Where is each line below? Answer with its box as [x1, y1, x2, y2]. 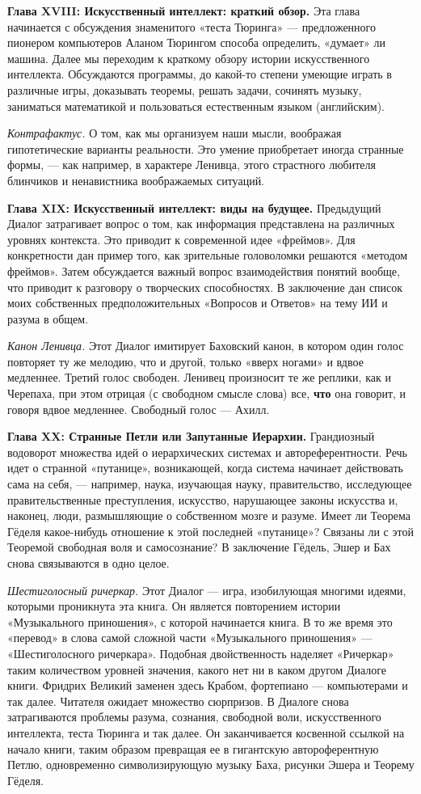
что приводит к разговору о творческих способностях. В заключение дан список [7, 278, 403, 295]
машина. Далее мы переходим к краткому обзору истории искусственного [7, 49, 370, 66]
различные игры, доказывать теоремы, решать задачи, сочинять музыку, [7, 81, 362, 98]
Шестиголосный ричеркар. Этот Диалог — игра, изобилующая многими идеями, [7, 581, 406, 598]
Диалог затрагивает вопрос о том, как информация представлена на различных [7, 215, 395, 232]
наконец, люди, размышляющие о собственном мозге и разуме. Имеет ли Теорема [7, 507, 411, 524]
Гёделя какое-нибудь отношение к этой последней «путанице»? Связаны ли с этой [7, 522, 414, 539]
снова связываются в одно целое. [7, 555, 170, 571]
